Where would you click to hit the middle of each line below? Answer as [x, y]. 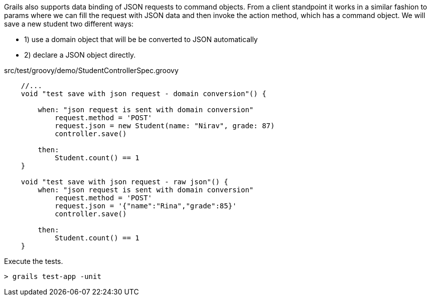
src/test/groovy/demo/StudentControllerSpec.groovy [91, 70]
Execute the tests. [34, 261]
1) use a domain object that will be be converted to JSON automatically [141, 39]
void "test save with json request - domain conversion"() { [143, 94]
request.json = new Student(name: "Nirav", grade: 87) [165, 126]
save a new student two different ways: [69, 24]
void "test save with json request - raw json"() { [124, 182]
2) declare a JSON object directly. [80, 55]
